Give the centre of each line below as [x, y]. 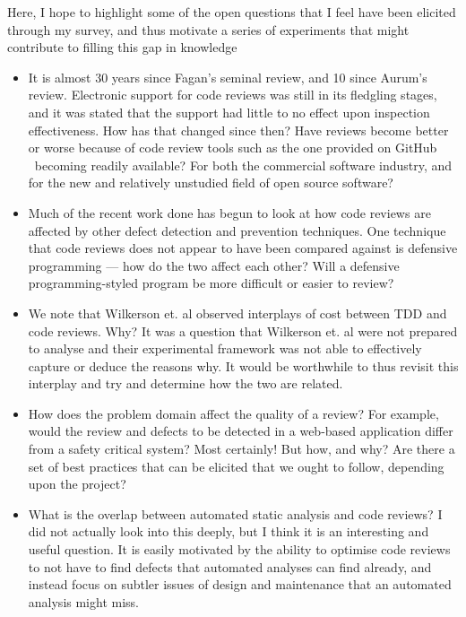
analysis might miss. [83, 601]
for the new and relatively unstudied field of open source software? [211, 182]
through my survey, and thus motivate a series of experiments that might [208, 29]
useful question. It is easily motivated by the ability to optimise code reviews [239, 549]
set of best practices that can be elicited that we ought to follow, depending [236, 466]
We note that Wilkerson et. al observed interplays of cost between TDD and [237, 313]
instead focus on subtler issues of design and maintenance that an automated [240, 584]
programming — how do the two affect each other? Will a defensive [214, 265]
